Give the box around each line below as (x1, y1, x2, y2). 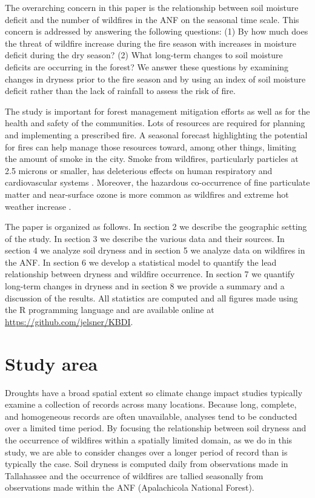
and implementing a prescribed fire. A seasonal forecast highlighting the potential (5, 128, 308, 141)
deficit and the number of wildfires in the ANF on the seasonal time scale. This (5, 13, 299, 25)
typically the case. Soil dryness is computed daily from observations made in (5, 457, 288, 470)
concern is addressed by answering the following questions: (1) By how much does (5, 25, 308, 38)
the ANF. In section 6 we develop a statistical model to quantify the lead (5, 255, 277, 268)
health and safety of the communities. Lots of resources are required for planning (5, 116, 305, 129)
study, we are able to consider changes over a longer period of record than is (5, 445, 288, 458)
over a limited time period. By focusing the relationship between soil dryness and (5, 422, 307, 434)
